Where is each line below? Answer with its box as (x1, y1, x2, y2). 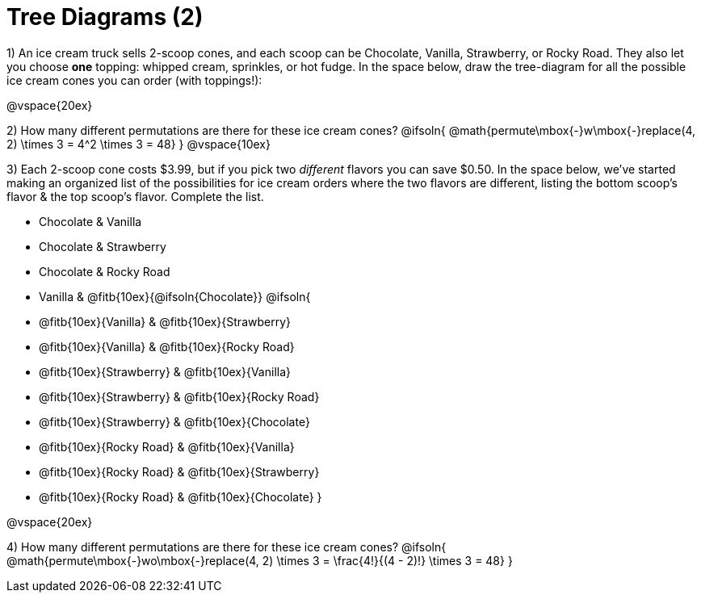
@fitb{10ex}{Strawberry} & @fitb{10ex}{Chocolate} (39, 414, 310, 429)
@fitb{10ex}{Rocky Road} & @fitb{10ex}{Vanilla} (39, 439, 295, 454)
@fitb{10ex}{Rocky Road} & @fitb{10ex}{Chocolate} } (39, 489, 322, 504)
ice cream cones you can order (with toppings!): (6, 73, 262, 87)
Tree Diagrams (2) (6, 3, 204, 31)
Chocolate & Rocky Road (39, 264, 170, 279)
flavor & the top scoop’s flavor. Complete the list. (6, 189, 264, 203)
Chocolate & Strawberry (39, 239, 166, 253)
